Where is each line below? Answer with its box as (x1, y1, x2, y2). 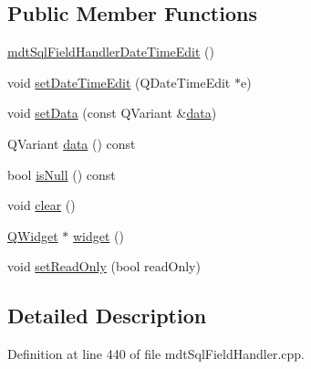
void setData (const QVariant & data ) (7, 103, 217, 122)
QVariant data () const (7, 133, 136, 153)
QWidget (7, 226, 58, 245)
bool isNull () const (7, 164, 116, 184)
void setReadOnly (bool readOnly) (7, 257, 201, 276)
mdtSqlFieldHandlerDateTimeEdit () (7, 42, 215, 61)
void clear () (7, 195, 76, 215)
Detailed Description (7, 301, 207, 330)
